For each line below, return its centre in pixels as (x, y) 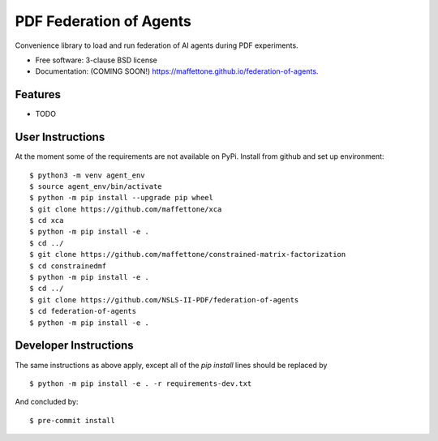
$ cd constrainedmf (68, 266)
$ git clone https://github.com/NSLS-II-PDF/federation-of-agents (164, 300)
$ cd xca (47, 220)
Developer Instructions (74, 346)
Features (38, 94)
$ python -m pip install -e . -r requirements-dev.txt (141, 383)
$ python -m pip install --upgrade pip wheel (122, 198)
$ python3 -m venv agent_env (87, 175)
